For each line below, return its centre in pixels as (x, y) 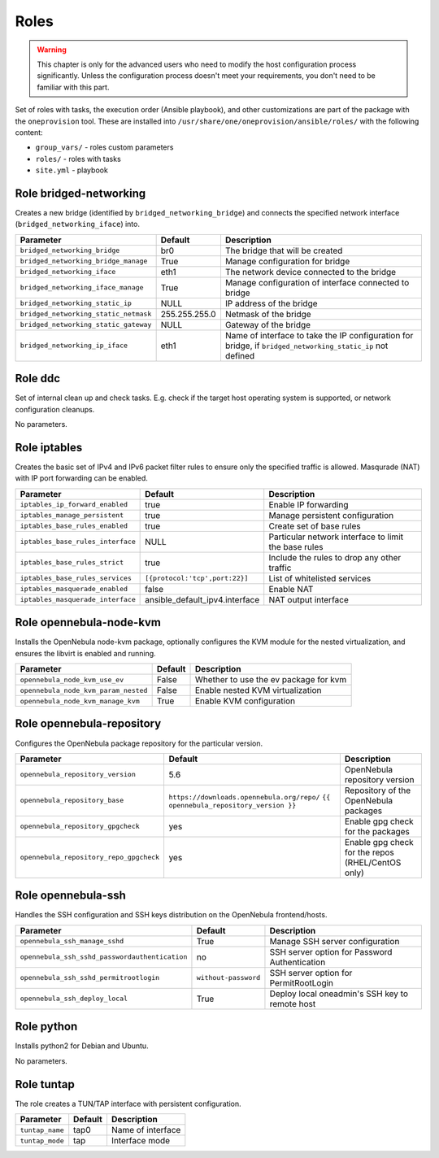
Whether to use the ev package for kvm (271, 680)
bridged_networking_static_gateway (86, 325)
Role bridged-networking (80, 193)
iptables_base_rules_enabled (74, 526)
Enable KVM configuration (245, 701)
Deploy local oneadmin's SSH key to (339, 994)
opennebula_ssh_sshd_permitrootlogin (90, 978)
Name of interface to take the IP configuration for (319, 335)
